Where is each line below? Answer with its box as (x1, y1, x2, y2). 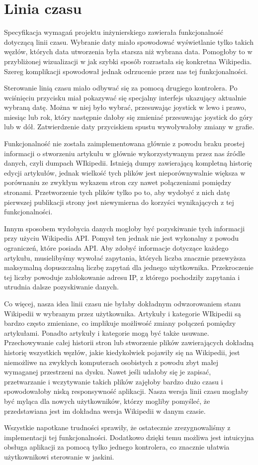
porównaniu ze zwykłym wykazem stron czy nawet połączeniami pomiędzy (4, 177, 232, 187)
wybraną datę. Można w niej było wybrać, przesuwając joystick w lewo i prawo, (4, 102, 247, 112)
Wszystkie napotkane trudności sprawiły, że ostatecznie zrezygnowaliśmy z (4, 422, 231, 433)
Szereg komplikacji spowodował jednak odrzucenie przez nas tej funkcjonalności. (4, 66, 248, 76)
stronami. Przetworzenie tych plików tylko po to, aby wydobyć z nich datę (4, 187, 230, 197)
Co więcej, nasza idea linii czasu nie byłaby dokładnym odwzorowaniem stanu (4, 298, 241, 308)
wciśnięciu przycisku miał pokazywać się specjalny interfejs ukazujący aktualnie (4, 92, 247, 102)
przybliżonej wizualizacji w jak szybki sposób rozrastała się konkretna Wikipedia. (4, 56, 252, 66)
